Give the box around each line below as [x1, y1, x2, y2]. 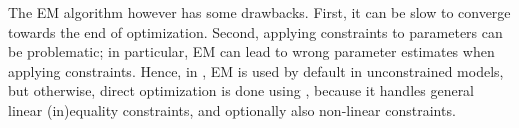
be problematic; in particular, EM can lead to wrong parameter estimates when [8, 41, 495, 62]
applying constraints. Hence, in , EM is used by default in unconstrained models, [8, 60, 504, 81]
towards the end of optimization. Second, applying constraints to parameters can [8, 21, 503, 42]
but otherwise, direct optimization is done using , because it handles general [8, 80, 475, 101]
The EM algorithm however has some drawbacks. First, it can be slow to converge [8, 2, 511, 22]
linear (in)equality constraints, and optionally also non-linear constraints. [8, 99, 456, 120]
